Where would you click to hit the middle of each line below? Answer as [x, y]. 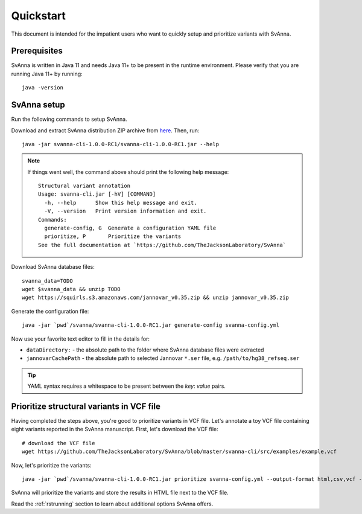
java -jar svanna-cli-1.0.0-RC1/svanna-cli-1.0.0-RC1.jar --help [121, 144]
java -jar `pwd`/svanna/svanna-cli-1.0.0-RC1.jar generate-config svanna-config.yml [151, 325]
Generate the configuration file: [50, 311]
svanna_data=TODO [47, 281]
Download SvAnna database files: [53, 267]
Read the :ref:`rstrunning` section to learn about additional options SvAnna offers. [112, 504]
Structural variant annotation [84, 186]
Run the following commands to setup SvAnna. [69, 119]
